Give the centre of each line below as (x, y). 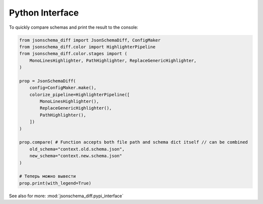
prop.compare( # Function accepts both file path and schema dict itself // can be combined (133, 142)
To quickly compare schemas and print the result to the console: (74, 27)
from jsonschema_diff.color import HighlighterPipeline (87, 47)
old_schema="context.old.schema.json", (77, 149)
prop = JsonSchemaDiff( (48, 81)
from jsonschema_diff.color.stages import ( (73, 54)
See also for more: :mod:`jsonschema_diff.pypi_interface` (66, 196)
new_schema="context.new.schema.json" (76, 156)
